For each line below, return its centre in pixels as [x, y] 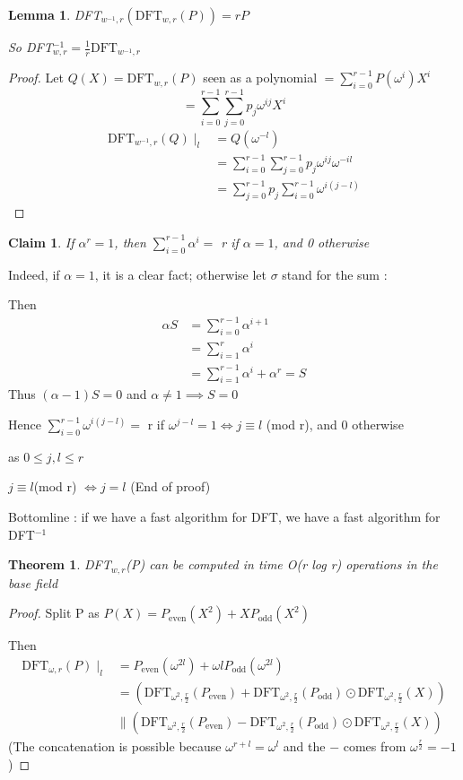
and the [304, 745]
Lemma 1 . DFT [55, 14]
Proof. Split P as [54, 613]
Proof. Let [36, 78]
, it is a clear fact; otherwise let [181, 274]
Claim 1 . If [41, 242]
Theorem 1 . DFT [60, 564]
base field [33, 582]
